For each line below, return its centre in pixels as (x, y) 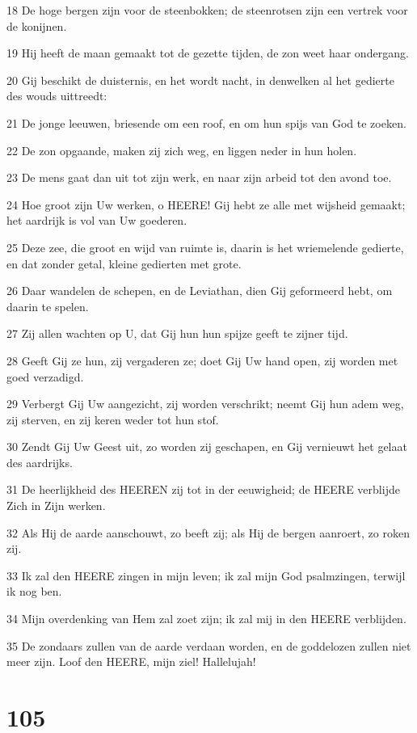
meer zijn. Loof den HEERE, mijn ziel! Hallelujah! (131, 661)
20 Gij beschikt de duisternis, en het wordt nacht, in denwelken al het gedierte (200, 80)
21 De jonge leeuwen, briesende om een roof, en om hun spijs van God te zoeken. (206, 122)
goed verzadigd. (45, 376)
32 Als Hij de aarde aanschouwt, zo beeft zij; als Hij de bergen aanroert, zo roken (208, 532)
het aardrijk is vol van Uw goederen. (97, 220)
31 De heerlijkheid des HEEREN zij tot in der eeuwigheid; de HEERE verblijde (203, 489)
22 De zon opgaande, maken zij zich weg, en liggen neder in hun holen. (182, 150)
